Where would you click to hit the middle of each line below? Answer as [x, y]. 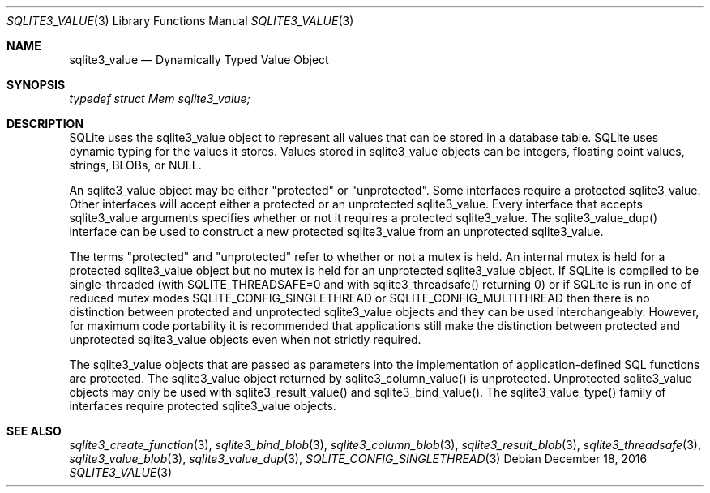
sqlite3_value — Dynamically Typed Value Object [199, 60]
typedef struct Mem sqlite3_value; [160, 99]
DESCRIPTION [45, 124]
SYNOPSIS [36, 85]
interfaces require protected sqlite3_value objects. [203, 406]
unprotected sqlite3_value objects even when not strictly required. [245, 339]
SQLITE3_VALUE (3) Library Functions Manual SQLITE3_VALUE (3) [180, 21]
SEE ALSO [34, 431]
